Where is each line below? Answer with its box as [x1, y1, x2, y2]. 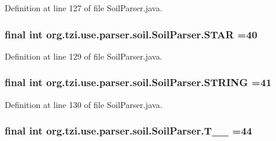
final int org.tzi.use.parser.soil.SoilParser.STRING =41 [5, 75, 272, 90]
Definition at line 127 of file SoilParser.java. [5, 2, 163, 14]
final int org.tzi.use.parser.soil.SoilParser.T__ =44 [5, 123, 252, 138]
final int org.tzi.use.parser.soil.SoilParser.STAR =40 [5, 27, 258, 41]
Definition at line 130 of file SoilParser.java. [5, 98, 163, 110]
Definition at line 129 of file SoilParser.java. [5, 50, 163, 62]
